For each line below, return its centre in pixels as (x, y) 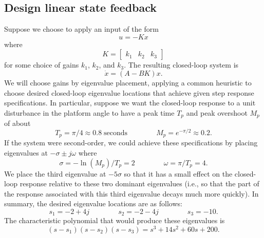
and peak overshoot (217, 112)
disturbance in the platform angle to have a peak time (89, 112)
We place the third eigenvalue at (55, 173)
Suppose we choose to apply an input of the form (81, 29)
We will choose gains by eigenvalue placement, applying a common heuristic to (128, 82)
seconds (116, 133)
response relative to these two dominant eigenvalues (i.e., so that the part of (139, 183)
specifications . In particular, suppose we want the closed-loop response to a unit (130, 103)
